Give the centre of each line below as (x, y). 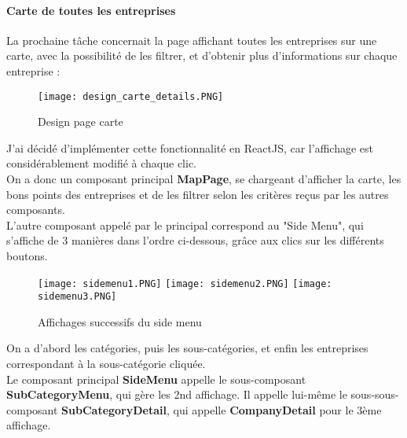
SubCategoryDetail (114, 409)
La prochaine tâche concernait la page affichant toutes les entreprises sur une (192, 40)
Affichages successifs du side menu (120, 321)
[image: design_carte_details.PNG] (131, 96)
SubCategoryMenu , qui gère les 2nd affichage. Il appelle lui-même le (177, 394)
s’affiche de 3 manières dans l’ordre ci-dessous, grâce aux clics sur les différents (195, 240)
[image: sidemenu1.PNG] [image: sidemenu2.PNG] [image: (185, 283)
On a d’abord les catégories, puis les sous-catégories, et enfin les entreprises (187, 348)
